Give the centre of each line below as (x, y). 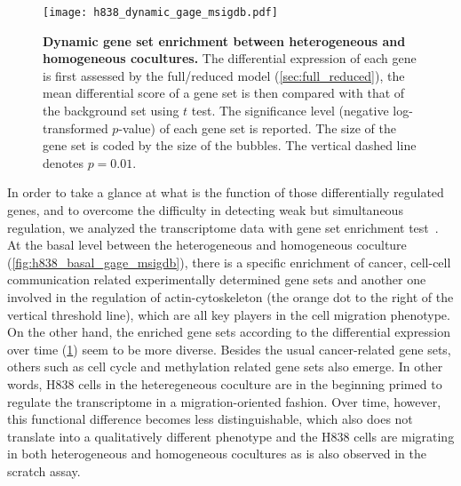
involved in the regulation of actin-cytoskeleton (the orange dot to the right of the (230, 296)
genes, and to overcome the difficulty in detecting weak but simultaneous (205, 210)
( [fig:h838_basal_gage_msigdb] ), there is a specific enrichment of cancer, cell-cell (229, 262)
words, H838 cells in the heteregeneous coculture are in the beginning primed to (225, 383)
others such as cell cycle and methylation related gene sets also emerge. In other (225, 366)
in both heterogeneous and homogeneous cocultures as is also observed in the (217, 454)
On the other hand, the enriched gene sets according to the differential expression (229, 332)
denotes (63, 162)
